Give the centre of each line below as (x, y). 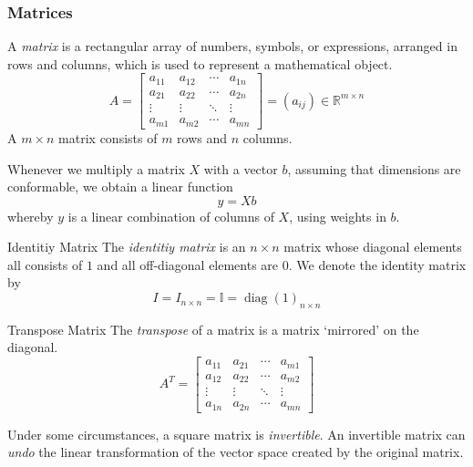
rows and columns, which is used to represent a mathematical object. (200, 63)
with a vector (241, 168)
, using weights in (338, 216)
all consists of (45, 264)
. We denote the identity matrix (377, 264)
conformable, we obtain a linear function (120, 187)
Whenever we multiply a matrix (96, 168)
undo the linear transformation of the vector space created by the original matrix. (236, 452)
